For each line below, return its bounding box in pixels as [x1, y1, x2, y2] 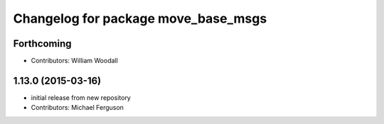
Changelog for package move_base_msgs [13, 11, 267, 26]
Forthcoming [13, 38, 72, 50]
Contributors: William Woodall [31, 57, 119, 65]
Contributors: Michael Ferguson [31, 103, 124, 112]
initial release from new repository [31, 93, 131, 102]
